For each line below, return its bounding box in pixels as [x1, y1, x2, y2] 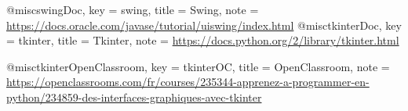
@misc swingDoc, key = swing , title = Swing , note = [6, 2, 259, 17]
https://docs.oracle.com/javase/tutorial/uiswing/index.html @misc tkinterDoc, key [6, 16, 402, 33]
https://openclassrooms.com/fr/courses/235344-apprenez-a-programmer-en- [6, 73, 370, 90]
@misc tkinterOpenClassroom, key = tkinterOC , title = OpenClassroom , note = [6, 58, 390, 74]
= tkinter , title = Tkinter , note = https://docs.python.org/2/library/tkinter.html [6, 32, 399, 48]
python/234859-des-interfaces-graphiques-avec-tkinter [6, 88, 262, 105]
